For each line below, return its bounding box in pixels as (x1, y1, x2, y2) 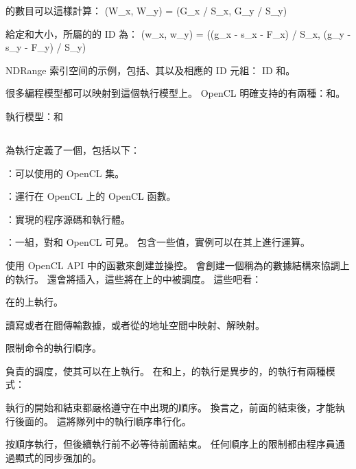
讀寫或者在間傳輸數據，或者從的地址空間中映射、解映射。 (5, 317, 265, 332)
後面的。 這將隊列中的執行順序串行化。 (14, 413, 191, 428)
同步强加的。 (43, 450, 102, 464)
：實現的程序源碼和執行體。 (5, 211, 130, 226)
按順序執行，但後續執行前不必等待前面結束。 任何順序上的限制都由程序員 (5, 437, 335, 451)
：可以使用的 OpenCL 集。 (5, 165, 125, 180)
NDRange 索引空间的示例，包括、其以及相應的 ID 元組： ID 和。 (5, 62, 296, 77)
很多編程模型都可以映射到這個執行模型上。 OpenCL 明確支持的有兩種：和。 (5, 86, 346, 100)
